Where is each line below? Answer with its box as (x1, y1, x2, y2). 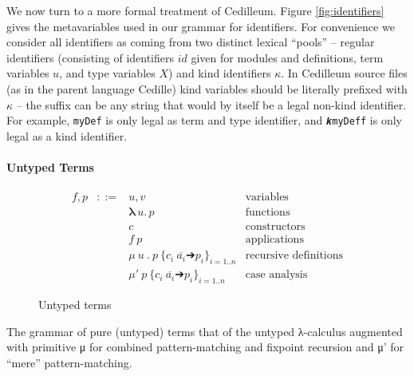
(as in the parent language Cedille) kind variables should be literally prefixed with (6, 80, 408, 97)
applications (245, 234, 304, 246)
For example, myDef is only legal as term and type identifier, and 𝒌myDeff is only (6, 112, 403, 129)
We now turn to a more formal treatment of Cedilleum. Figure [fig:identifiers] (6, 2, 384, 18)
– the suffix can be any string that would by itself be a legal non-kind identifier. (16, 96, 407, 113)
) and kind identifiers (168, 65, 271, 81)
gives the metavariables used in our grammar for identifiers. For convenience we (6, 18, 395, 34)
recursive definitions (245, 250, 344, 262)
